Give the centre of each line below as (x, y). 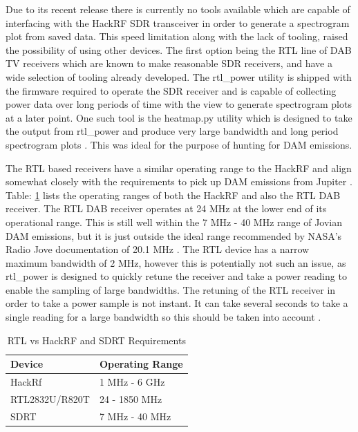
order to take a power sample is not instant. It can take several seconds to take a (177, 303)
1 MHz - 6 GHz (132, 382)
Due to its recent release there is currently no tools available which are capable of (178, 9)
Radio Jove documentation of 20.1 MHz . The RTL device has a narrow (158, 249)
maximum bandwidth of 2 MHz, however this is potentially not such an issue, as (176, 262)
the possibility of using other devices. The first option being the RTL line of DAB (179, 49)
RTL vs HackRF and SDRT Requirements (96, 340)
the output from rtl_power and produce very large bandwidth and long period (172, 131)
